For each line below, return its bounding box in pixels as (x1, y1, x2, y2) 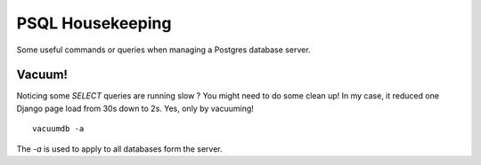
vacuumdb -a (32, 124, 85, 134)
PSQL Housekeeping (16, 13, 172, 33)
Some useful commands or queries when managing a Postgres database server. (16, 44, 311, 55)
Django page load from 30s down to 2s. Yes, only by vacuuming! (16, 103, 254, 114)
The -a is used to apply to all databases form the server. (16, 143, 223, 154)
